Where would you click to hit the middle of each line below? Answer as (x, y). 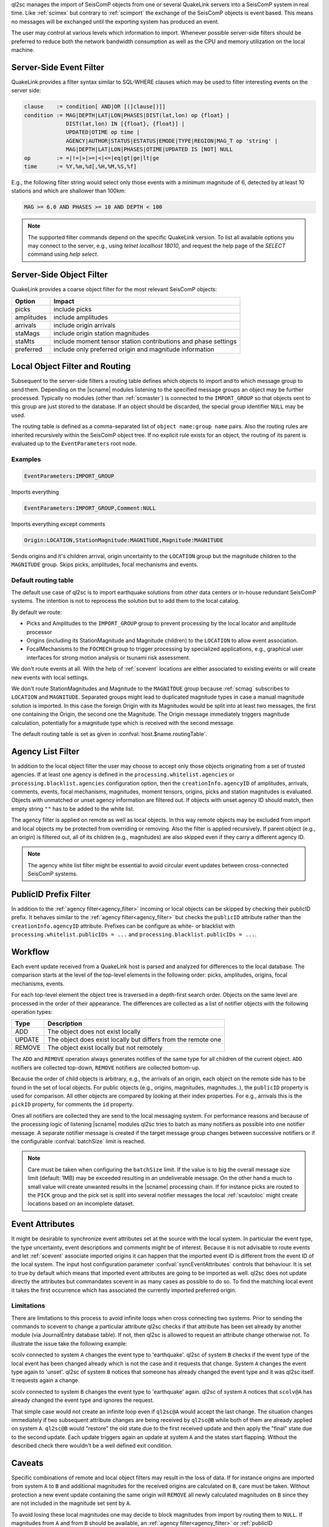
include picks (73, 309)
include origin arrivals (85, 325)
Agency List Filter (45, 751)
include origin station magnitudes (101, 333)
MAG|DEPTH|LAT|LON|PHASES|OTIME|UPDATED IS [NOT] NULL (150, 149)
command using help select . (63, 254)
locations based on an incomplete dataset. (81, 1204)
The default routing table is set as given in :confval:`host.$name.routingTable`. (109, 734)
